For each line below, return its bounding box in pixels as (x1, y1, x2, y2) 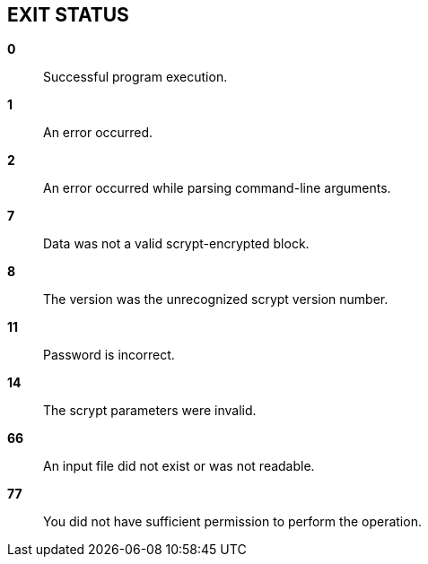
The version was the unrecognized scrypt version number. (43, 291, 389, 308)
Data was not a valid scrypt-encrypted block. (43, 236, 310, 252)
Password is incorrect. (43, 347, 175, 363)
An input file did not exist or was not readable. (43, 458, 315, 474)
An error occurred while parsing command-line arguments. (43, 180, 391, 196)
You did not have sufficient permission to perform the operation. (43, 514, 422, 530)
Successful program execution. (43, 69, 228, 85)
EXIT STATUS (7, 4, 129, 26)
